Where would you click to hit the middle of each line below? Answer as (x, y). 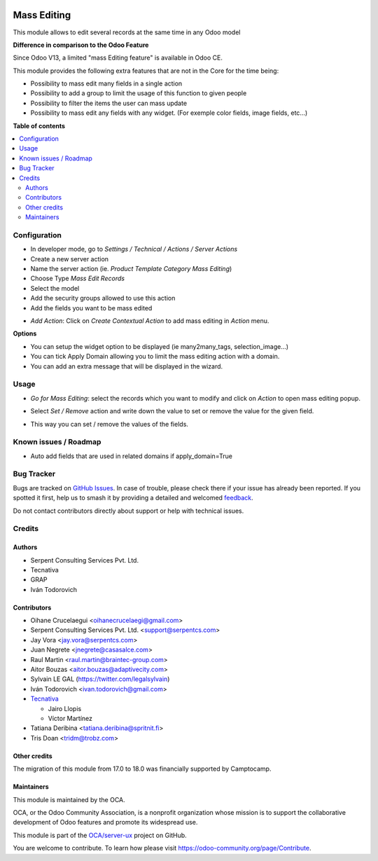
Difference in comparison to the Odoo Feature (81, 45)
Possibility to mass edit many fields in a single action (106, 83)
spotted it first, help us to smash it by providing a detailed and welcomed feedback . (133, 498)
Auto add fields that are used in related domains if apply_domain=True (131, 456)
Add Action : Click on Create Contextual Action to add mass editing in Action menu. (150, 321)
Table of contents (39, 125)
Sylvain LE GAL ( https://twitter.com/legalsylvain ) (100, 679)
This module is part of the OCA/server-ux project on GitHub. (100, 835)
